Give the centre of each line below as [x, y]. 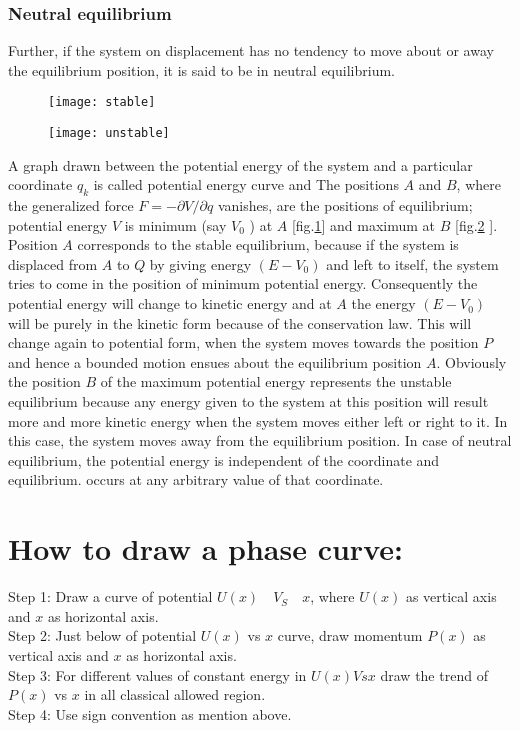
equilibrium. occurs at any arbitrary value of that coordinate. [196, 479]
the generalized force [71, 205]
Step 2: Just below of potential [102, 635]
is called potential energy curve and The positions [246, 184]
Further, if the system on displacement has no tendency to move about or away [251, 50]
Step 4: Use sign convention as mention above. [150, 713]
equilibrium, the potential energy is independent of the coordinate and [224, 459]
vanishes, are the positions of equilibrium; [345, 205]
